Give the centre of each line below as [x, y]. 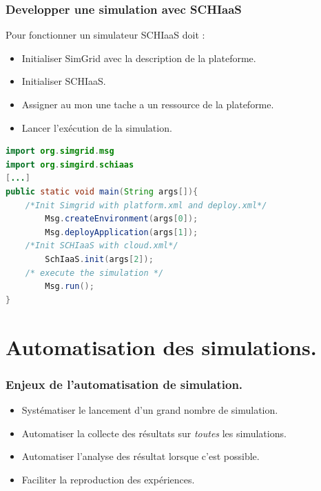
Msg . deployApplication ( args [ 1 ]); [122, 232]
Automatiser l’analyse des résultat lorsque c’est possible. [141, 456]
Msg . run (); [70, 287]
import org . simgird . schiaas [70, 164]
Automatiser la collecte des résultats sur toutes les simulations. [154, 433]
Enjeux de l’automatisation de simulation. [124, 384]
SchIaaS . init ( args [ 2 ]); [99, 259]
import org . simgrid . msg [60, 151]
